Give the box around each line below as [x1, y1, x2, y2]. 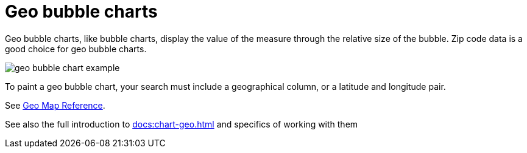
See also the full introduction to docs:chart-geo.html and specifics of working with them [5, 118, 358, 129]
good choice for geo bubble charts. [5, 43, 147, 54]
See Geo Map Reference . [5, 100, 105, 110]
